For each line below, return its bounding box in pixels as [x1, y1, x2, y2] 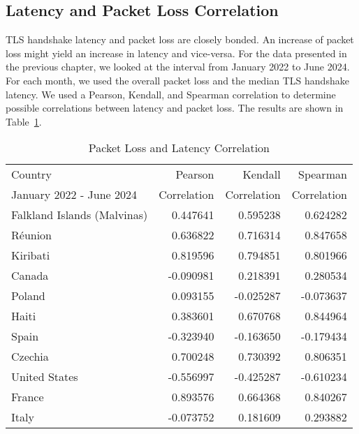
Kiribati [11, 247, 50, 264]
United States [11, 368, 78, 385]
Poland [11, 287, 45, 304]
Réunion [11, 227, 52, 244]
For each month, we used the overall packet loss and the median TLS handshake [6, 73, 349, 87]
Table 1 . [6, 114, 42, 128]
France [11, 389, 44, 405]
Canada [11, 267, 49, 284]
